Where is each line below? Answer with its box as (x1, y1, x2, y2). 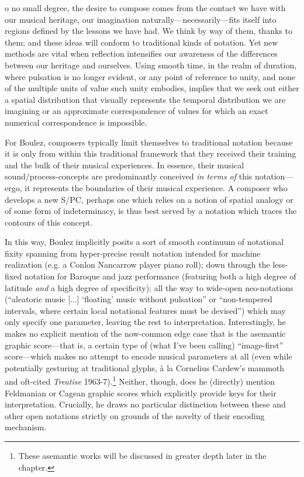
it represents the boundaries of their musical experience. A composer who (25, 181, 288, 193)
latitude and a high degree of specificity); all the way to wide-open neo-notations (5, 281, 293, 293)
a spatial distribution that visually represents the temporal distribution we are (5, 93, 286, 105)
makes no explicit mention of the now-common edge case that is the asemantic (5, 327, 286, 340)
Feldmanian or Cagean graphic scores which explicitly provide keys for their (5, 386, 277, 399)
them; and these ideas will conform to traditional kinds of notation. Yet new (5, 36, 278, 48)
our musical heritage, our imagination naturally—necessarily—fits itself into (5, 13, 277, 25)
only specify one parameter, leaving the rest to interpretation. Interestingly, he (5, 316, 286, 328)
